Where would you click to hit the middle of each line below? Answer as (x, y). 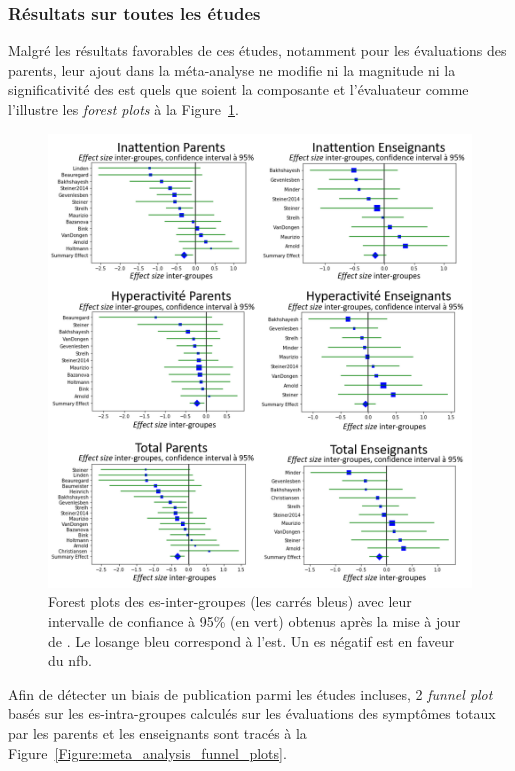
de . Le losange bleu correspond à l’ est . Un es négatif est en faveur (251, 640)
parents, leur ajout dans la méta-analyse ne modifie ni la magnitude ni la (232, 69)
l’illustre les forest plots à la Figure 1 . (123, 109)
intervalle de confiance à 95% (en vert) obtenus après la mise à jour (254, 620)
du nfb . (70, 660)
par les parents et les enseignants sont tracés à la (157, 732)
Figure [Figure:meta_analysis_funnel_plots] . (147, 752)
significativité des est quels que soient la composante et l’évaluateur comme (238, 89)
